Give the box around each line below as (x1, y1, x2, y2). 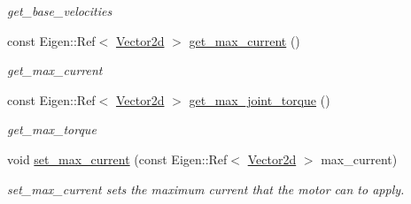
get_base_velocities (7, 2, 112, 19)
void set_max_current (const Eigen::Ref (7, 149, 228, 168)
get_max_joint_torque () (189, 90, 330, 109)
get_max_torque (7, 120, 97, 139)
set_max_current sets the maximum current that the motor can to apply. (7, 179, 405, 198)
